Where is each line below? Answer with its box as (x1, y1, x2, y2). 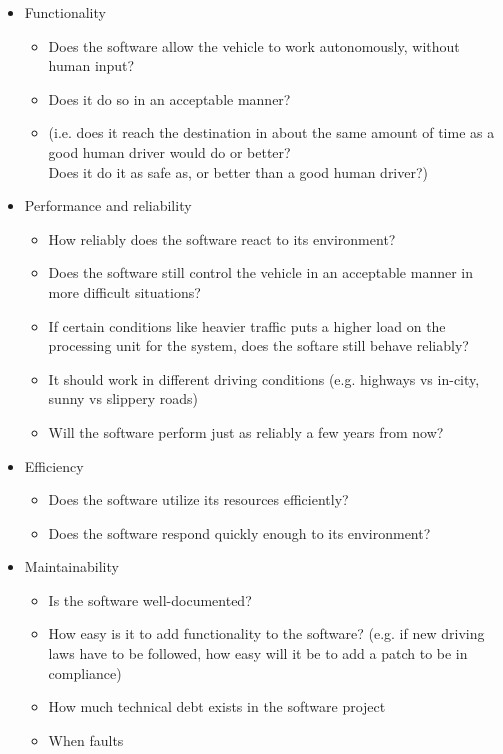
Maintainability (24, 556, 119, 577)
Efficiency (24, 455, 84, 476)
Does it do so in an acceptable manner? (48, 88, 291, 109)
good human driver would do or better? (48, 141, 291, 162)
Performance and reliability (24, 195, 192, 216)
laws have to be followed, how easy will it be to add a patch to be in (48, 643, 468, 664)
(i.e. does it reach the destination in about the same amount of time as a (48, 122, 495, 143)
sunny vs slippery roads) (48, 388, 198, 409)
